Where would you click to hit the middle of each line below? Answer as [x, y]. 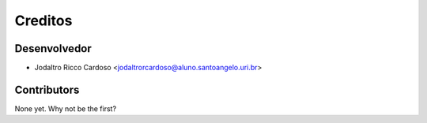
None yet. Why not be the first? [66, 108]
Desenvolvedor [53, 48]
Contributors [47, 89]
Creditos [43, 20]
